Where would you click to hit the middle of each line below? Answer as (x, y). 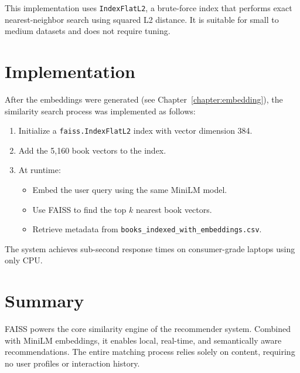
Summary (45, 301)
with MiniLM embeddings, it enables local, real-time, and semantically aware (143, 340)
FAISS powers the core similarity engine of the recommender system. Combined (148, 329)
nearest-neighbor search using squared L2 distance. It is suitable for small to (142, 19)
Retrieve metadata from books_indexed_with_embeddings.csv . (147, 229)
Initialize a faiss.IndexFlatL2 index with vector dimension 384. (135, 130)
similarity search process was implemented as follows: (100, 111)
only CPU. (24, 260)
